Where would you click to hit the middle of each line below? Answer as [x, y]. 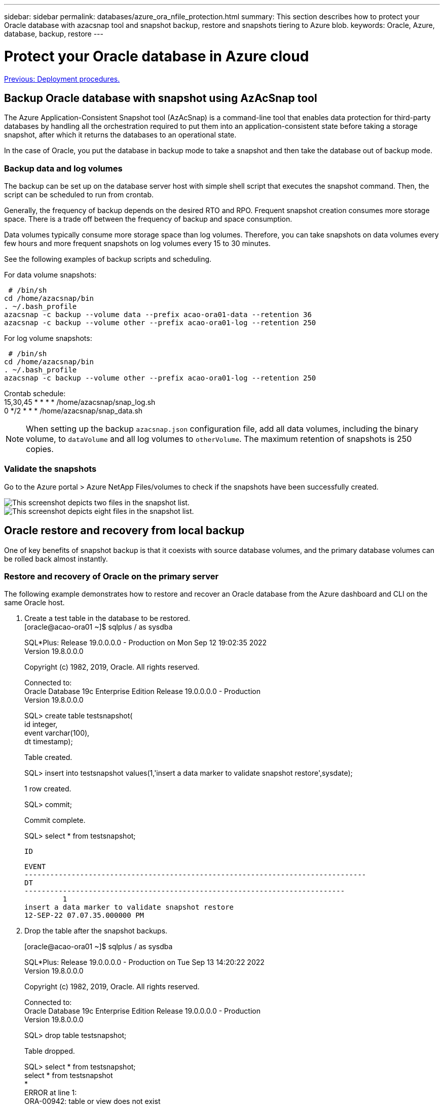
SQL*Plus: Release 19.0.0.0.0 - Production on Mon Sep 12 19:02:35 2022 [146, 643]
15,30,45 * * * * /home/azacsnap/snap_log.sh [80, 402]
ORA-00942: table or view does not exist [92, 1101]
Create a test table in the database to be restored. [107, 618]
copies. [40, 449]
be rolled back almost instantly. [56, 559]
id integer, [41, 724]
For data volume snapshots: [50, 275]
